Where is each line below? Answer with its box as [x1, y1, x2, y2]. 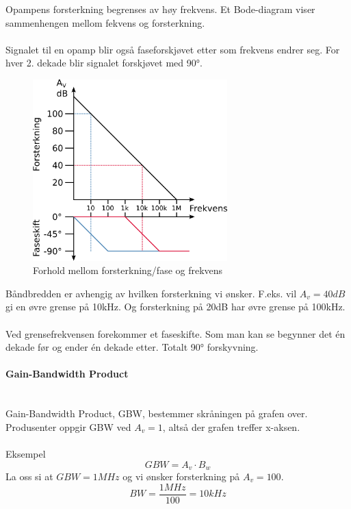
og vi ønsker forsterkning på [122, 469, 240, 483]
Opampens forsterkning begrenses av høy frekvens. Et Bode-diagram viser [5, 2, 315, 16]
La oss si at [5, 469, 53, 483]
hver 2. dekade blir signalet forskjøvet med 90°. [5, 55, 203, 70]
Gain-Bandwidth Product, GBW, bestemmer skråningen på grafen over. [5, 406, 308, 421]
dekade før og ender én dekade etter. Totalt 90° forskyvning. [5, 340, 259, 354]
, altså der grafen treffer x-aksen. [162, 419, 300, 434]
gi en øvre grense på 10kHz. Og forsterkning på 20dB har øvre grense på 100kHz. [5, 299, 346, 314]
